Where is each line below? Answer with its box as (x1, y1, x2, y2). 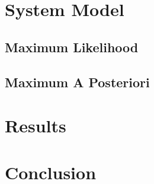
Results (5, 113, 66, 138)
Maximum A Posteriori (5, 72, 150, 91)
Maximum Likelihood (5, 37, 139, 56)
